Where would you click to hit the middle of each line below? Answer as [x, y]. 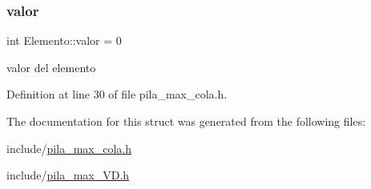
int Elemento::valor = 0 [64, 40]
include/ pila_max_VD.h [68, 175]
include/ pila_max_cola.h [69, 148]
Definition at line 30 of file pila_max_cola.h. [117, 94]
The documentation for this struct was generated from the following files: [186, 121]
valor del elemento [51, 67]
